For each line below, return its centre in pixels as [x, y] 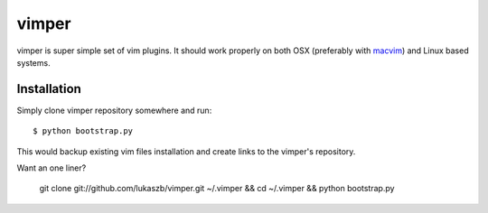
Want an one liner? [52, 168]
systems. [33, 62]
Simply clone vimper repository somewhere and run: [114, 110]
